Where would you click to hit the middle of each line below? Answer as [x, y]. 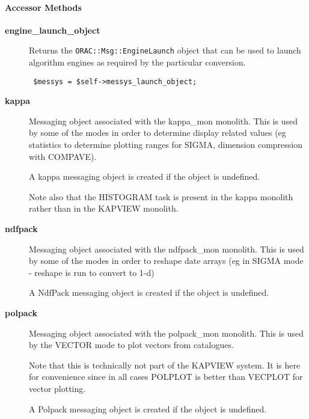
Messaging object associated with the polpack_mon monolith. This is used [167, 333]
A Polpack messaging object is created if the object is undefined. [148, 408]
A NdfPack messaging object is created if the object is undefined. [149, 292]
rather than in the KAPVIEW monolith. [104, 208]
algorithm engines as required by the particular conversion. [137, 62]
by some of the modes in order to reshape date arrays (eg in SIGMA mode [166, 261]
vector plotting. [57, 388]
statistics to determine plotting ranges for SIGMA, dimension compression [166, 145]
